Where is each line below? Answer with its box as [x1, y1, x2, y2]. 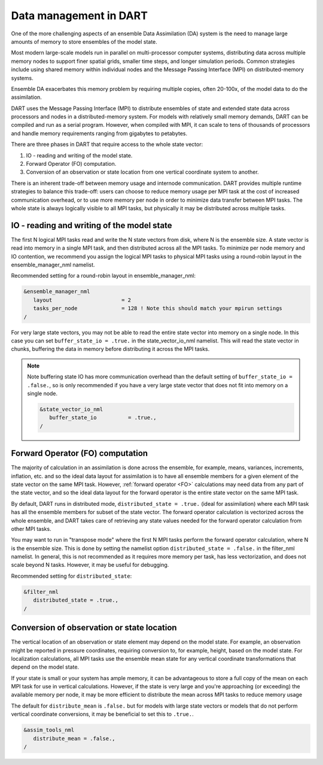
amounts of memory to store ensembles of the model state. [11, 38, 158, 45]
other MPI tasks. [11, 525, 51, 532]
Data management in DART [11, 9, 148, 22]
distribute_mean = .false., [33, 735, 116, 742]
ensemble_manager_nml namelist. [11, 261, 95, 269]
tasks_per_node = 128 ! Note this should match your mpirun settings [33, 305, 282, 312]
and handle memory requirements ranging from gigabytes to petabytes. [11, 129, 188, 137]
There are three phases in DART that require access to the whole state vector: [11, 141, 203, 148]
